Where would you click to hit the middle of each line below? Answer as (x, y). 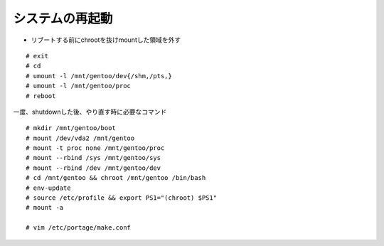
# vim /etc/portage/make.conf (79, 228)
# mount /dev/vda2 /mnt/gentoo (80, 138)
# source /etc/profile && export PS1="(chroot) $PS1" (121, 198)
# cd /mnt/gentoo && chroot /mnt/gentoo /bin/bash (116, 178)
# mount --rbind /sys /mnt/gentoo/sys (94, 158)
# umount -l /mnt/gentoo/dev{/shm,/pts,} (99, 76)
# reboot (41, 96)
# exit (37, 56)
